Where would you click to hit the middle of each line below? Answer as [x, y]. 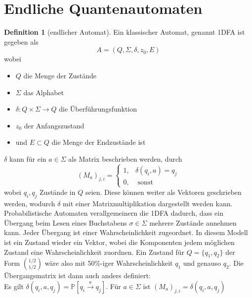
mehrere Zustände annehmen [193, 222]
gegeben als [21, 41]
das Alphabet [44, 92]
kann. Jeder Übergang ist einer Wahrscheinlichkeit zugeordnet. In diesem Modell [126, 232]
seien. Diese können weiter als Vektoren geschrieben [163, 192]
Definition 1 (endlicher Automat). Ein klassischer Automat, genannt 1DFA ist [125, 32]
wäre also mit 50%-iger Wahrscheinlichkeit [109, 263]
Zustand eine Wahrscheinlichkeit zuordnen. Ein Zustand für [94, 252]
